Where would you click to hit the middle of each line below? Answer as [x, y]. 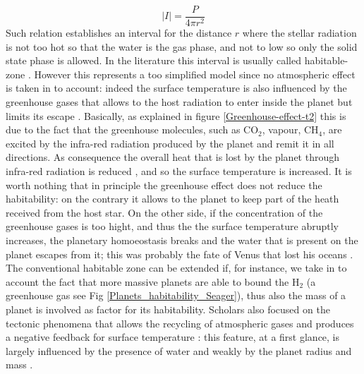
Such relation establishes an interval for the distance [119, 33]
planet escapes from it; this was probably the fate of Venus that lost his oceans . [180, 254]
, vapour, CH [290, 129]
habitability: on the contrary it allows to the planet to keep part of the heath [172, 199]
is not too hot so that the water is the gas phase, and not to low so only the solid [182, 46]
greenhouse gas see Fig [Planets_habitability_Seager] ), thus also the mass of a [176, 295]
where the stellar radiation [299, 33]
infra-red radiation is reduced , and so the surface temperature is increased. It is [179, 171]
